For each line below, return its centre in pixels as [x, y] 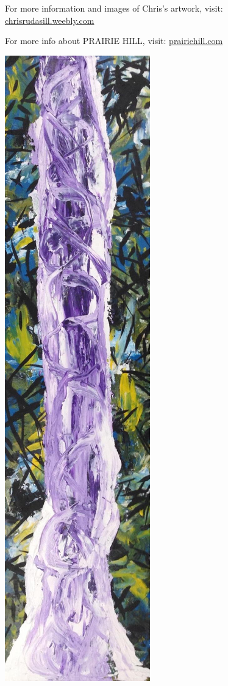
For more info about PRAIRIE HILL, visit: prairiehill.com [114, 41]
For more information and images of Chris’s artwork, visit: [114, 8]
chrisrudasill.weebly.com [50, 20]
